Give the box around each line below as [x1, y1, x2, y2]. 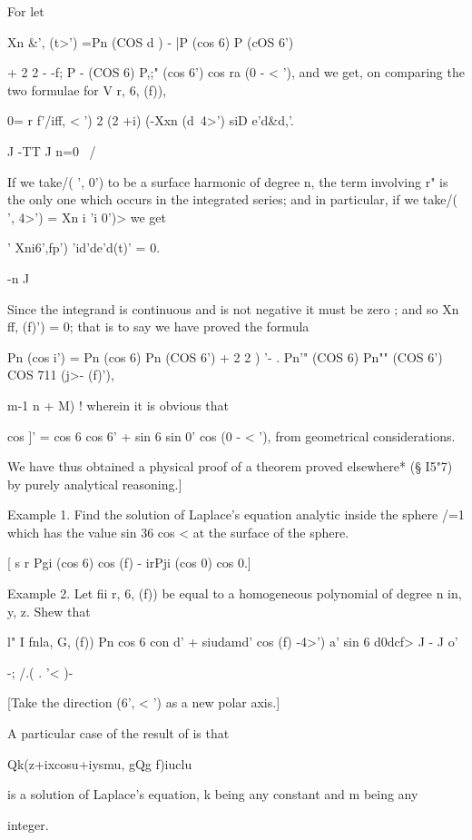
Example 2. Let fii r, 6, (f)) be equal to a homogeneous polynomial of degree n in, [7, 584, 462, 603]
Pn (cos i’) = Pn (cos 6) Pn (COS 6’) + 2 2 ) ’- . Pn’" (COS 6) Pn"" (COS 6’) [7, 347, 443, 366]
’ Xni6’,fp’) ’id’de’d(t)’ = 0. [7, 238, 161, 257]
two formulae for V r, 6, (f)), [7, 80, 167, 99]
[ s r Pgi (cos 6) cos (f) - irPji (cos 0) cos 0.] [7, 553, 251, 572]
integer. [7, 815, 49, 834]
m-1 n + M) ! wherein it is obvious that [7, 395, 230, 414]
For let [7, 2, 44, 20]
